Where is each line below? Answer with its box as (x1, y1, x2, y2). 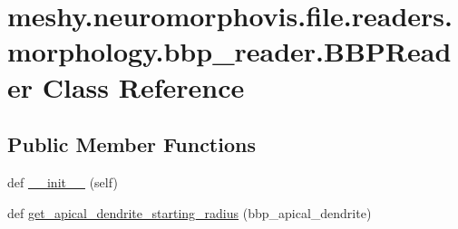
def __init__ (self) (7, 172, 118, 191)
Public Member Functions (7, 130, 256, 158)
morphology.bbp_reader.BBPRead (7, 33, 452, 70)
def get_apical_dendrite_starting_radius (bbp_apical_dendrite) (7, 203, 372, 222)
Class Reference (42, 68, 245, 105)
